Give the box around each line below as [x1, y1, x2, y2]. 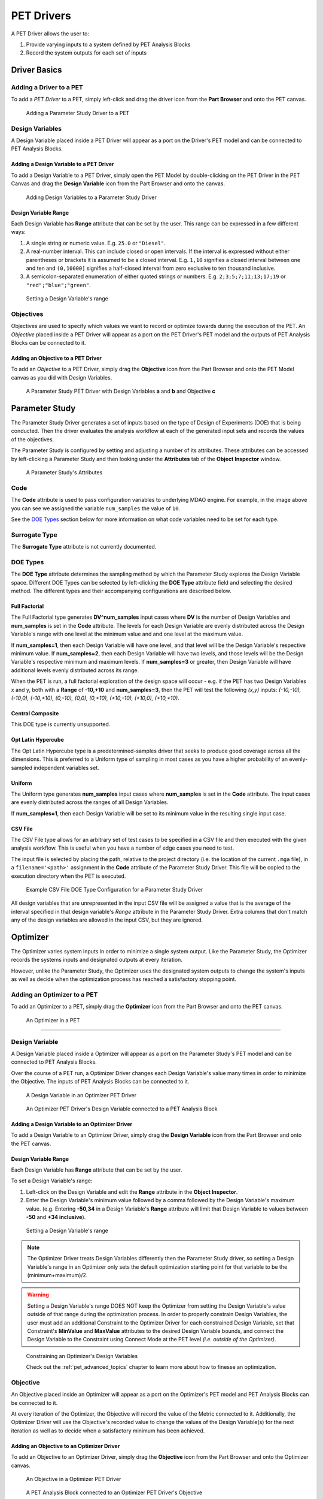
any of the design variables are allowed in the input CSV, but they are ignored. [11, 916, 203, 923]
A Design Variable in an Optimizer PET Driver [26, 1091, 137, 1098]
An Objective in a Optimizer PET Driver [26, 1475, 121, 1482]
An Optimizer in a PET [26, 1016, 80, 1024]
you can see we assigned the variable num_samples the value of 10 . [11, 504, 181, 512]
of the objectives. [11, 435, 54, 443]
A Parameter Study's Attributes [26, 469, 103, 476]
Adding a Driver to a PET [11, 83, 84, 92]
